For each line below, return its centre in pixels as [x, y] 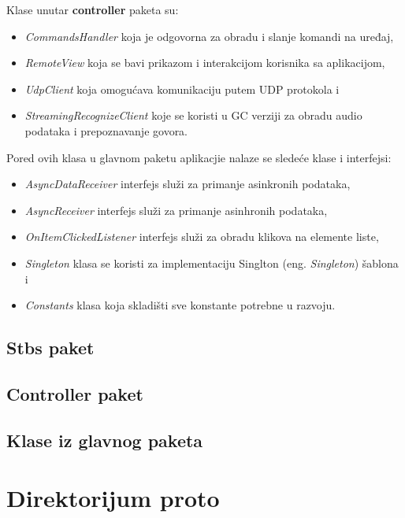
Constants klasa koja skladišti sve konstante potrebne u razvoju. [180, 305]
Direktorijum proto [113, 498]
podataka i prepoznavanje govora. [106, 130]
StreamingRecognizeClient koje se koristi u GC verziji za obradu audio [193, 115]
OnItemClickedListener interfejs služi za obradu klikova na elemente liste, [202, 237]
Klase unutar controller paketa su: [93, 9]
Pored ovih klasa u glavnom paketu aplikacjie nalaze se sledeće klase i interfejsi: [199, 157]
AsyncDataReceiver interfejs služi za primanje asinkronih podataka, [188, 184]
